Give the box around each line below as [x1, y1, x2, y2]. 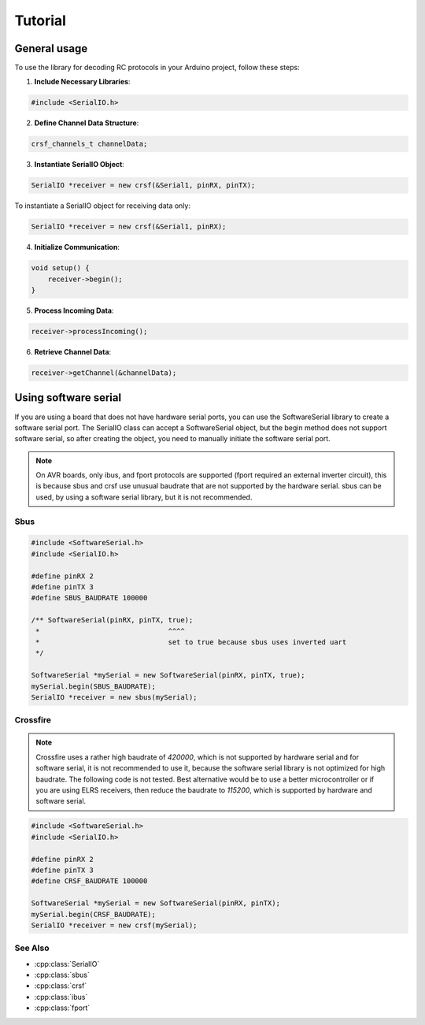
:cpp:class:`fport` [34, 1003, 91, 1012]
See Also [14, 942, 50, 953]
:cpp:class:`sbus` [34, 970, 90, 980]
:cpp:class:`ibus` [34, 992, 88, 1001]
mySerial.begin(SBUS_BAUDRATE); [31, 681, 157, 691]
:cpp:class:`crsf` [34, 981, 87, 990]
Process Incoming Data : [34, 306, 114, 315]
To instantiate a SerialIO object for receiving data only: [14, 201, 190, 210]
